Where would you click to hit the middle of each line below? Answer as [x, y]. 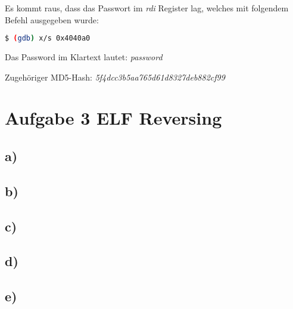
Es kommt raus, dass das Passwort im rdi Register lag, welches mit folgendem [147, 8]
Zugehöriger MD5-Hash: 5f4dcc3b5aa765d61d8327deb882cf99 [115, 77]
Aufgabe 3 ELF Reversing [113, 118]
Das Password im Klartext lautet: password [84, 57]
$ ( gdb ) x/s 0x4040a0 [48, 38]
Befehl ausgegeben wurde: [52, 19]
